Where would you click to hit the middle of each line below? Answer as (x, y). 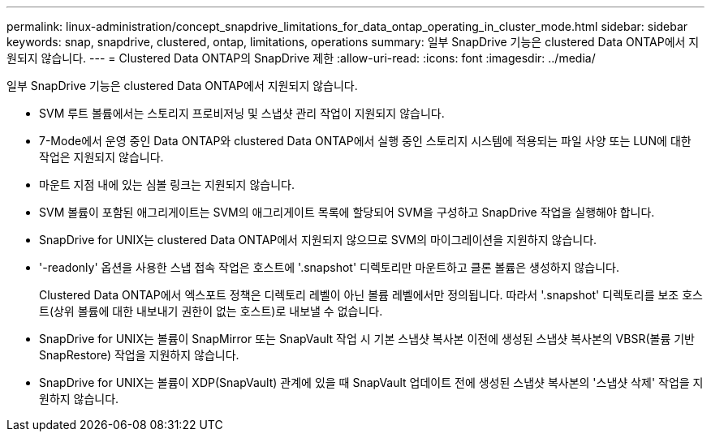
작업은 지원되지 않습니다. (101, 157)
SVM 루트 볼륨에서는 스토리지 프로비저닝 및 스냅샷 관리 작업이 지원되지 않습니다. (242, 113)
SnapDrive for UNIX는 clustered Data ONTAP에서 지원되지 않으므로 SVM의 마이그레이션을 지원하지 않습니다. (318, 240)
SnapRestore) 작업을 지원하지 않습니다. (139, 355)
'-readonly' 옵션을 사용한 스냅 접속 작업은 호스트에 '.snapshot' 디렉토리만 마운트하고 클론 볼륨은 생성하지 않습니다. (330, 267)
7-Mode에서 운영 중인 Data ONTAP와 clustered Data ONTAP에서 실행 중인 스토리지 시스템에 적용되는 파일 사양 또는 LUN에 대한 (365, 141)
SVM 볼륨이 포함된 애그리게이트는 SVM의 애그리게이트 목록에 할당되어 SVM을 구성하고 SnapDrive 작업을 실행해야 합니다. (347, 212)
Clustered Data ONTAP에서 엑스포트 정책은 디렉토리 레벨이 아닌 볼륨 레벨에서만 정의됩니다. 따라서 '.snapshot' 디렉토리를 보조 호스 (371, 295)
